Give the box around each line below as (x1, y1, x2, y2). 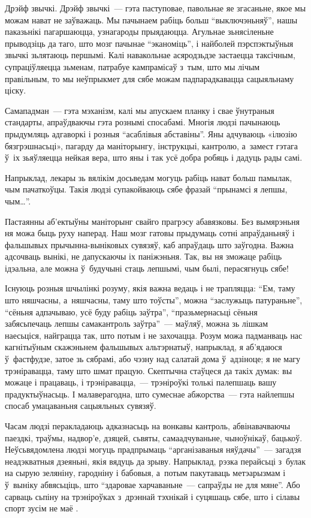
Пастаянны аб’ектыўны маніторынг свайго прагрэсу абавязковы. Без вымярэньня (5, 215, 300, 227)
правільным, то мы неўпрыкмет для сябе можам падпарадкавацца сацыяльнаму (5, 72, 294, 85)
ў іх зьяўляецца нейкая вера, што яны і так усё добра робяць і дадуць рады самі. (5, 151, 303, 164)
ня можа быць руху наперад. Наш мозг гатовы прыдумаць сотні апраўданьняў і (5, 227, 295, 239)
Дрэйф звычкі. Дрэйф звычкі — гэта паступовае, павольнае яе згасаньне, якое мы (5, 2, 306, 14)
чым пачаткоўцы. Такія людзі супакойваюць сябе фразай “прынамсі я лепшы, (5, 183, 288, 195)
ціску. (5, 84, 26, 97)
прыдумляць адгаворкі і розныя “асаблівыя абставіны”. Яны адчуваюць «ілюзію (5, 127, 297, 140)
